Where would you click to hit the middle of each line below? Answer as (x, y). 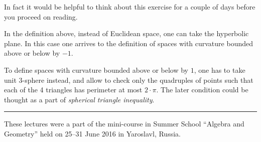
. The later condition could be (202, 90)
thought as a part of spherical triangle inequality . (79, 99)
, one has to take (220, 69)
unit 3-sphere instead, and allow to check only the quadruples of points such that (129, 80)
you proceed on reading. (41, 16)
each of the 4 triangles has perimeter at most (73, 90)
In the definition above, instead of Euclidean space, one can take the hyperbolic (126, 33)
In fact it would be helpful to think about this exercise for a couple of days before (130, 7)
